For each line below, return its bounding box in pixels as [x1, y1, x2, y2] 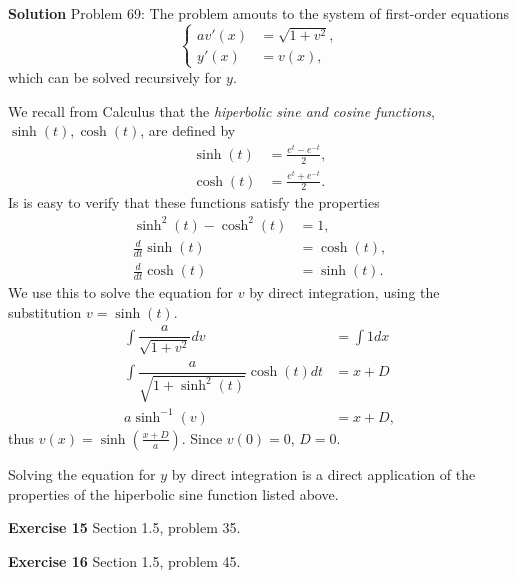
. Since [181, 427, 223, 448]
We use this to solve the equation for [8, 282, 234, 303]
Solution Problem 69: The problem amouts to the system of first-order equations [8, 3, 510, 23]
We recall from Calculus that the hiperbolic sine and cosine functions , [8, 100, 435, 121]
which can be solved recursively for [8, 66, 222, 87]
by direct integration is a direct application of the [171, 463, 476, 484]
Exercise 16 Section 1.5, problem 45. [8, 550, 241, 571]
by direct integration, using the [249, 282, 440, 303]
